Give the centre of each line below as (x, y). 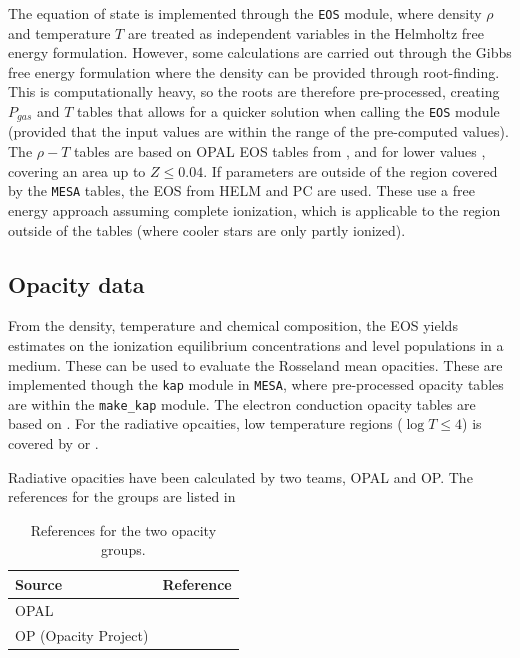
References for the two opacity (123, 529)
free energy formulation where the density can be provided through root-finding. (254, 71)
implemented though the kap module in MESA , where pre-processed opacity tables (256, 384)
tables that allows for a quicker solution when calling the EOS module (288, 111)
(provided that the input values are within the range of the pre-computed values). (258, 131)
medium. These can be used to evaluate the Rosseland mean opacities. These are (255, 364)
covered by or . (53, 443)
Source (39, 583)
